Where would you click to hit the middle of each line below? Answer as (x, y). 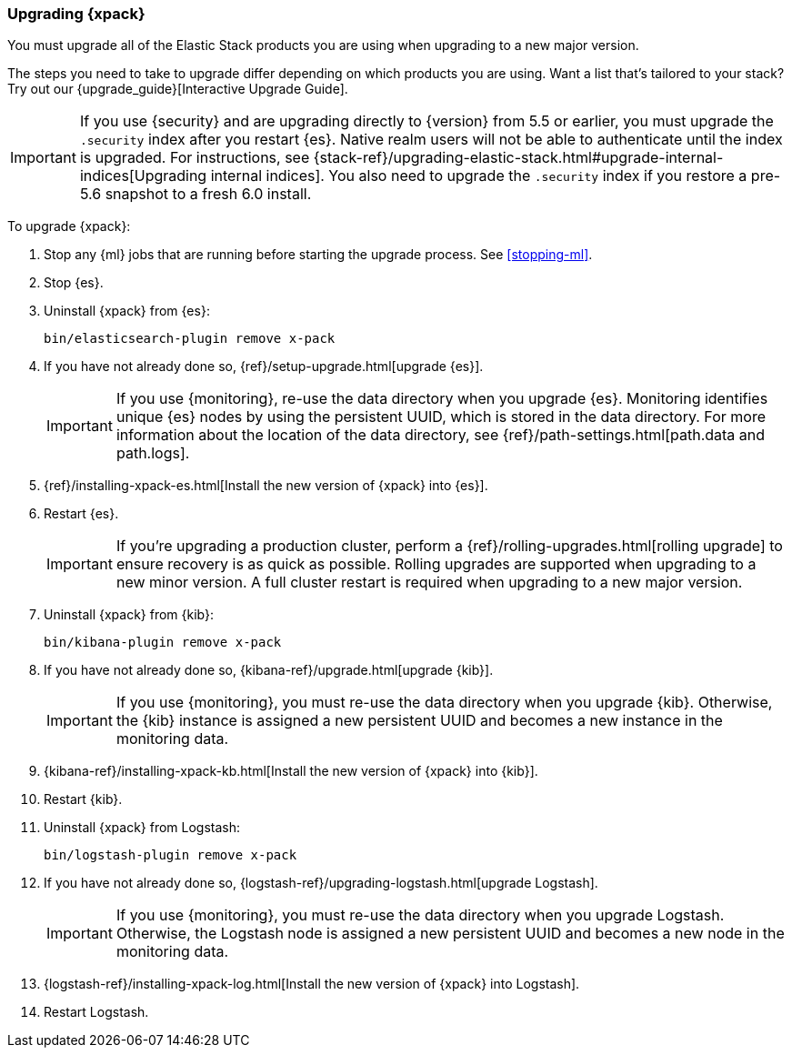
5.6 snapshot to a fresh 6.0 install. (195, 194)
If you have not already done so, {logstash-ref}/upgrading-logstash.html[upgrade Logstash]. (321, 883)
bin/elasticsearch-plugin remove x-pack (190, 339)
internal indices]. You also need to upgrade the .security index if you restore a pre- (496, 176)
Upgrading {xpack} (76, 14)
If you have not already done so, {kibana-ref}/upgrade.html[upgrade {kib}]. (269, 670)
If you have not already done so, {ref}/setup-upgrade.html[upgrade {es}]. (264, 367)
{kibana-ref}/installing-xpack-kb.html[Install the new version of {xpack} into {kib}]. (291, 771)
